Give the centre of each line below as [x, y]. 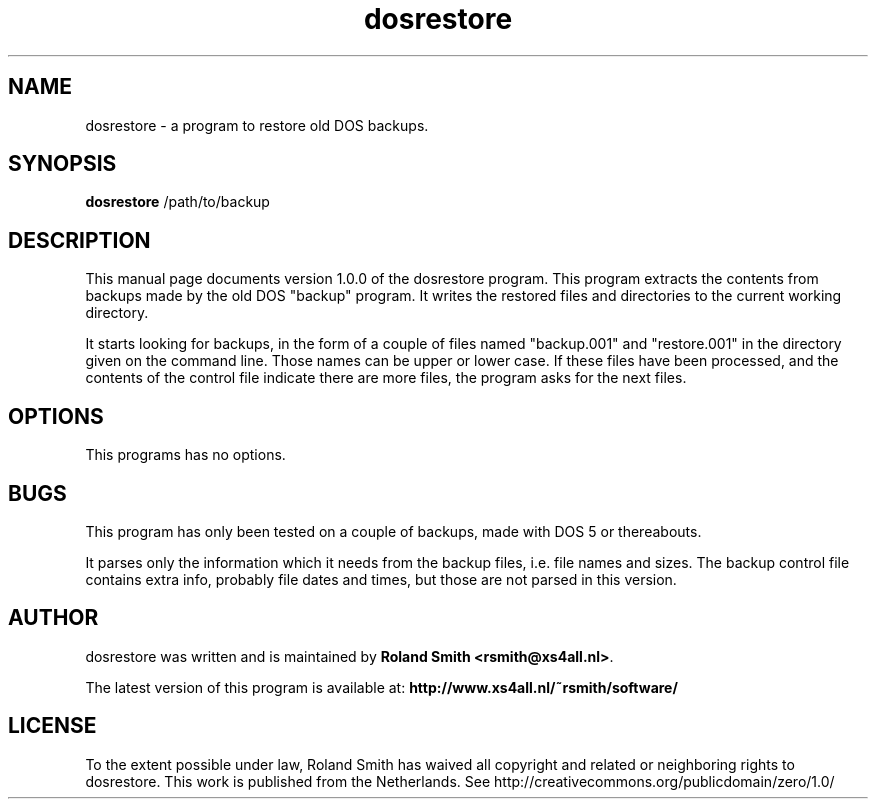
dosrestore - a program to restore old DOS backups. [257, 125]
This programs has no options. [185, 455]
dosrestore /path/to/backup [177, 202]
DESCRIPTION [79, 240]
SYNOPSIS [62, 164]
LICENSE [52, 726]
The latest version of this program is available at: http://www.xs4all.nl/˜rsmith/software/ [381, 687]
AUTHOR [53, 618]
